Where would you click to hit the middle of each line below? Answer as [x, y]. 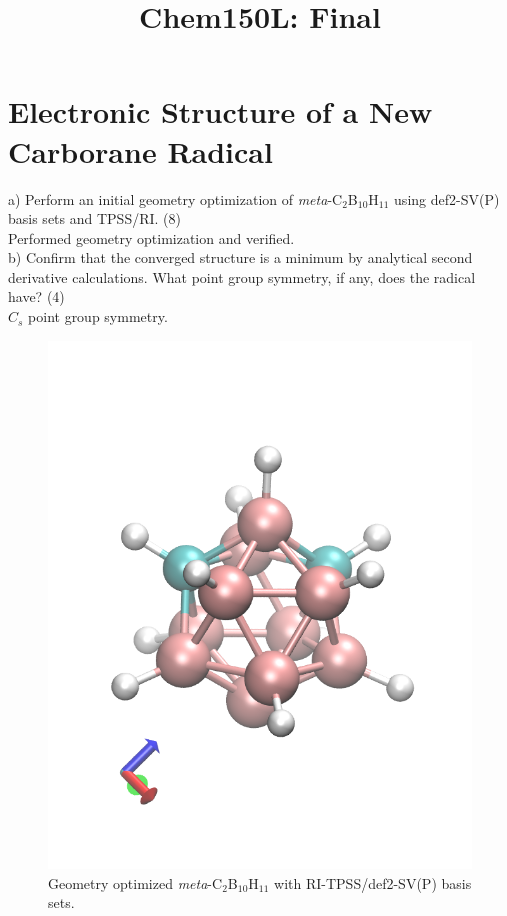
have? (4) [36, 296]
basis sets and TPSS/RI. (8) [94, 218]
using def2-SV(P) [447, 198]
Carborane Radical [140, 150]
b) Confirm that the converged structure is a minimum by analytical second [240, 257]
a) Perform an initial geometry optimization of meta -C [175, 198]
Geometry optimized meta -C [135, 882]
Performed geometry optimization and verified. [151, 237]
